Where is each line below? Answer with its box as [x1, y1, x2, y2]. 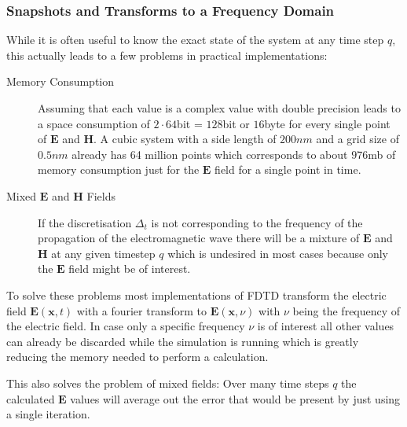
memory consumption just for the [38, 161, 200, 178]
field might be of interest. [68, 260, 191, 277]
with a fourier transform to [76, 302, 207, 318]
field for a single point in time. [214, 161, 361, 178]
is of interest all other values [257, 318, 394, 334]
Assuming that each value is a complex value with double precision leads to [38, 100, 401, 116]
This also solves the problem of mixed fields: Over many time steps [6, 374, 329, 391]
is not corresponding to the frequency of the [151, 214, 363, 230]
